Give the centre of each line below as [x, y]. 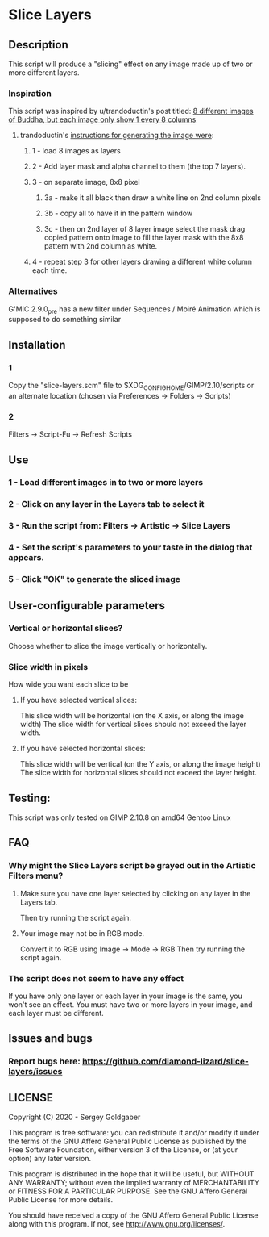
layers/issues [35, 1072]
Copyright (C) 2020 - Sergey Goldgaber [74, 1117]
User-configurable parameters [87, 606]
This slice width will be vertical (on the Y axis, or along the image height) [141, 764]
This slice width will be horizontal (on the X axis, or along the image [132, 716]
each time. [50, 270]
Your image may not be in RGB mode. [82, 933]
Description [38, 45]
